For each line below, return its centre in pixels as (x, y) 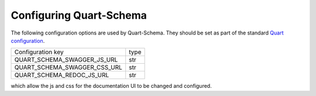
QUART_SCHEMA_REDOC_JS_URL (62, 75)
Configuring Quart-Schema (79, 15)
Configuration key (39, 52)
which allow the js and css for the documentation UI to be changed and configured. (111, 86)
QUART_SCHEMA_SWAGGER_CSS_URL (68, 67)
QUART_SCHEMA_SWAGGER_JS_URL (66, 60)
